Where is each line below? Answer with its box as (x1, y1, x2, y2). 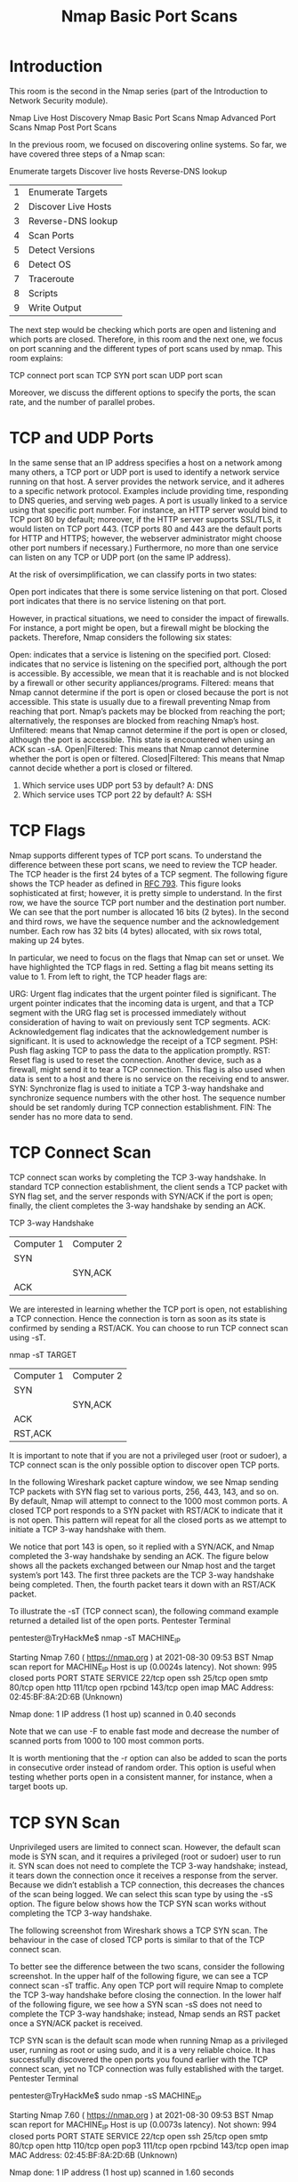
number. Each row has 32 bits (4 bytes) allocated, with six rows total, (9, 925, 262, 936)
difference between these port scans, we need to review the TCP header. (9, 859, 278, 869)
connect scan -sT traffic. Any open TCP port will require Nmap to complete (9, 1980, 284, 1991)
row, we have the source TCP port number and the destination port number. (9, 897, 286, 908)
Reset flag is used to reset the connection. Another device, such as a (9, 1055, 262, 1065)
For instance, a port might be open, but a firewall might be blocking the (9, 622, 270, 633)
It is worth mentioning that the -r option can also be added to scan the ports (9, 1753, 287, 1764)
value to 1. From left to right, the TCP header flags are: (9, 971, 207, 982)
